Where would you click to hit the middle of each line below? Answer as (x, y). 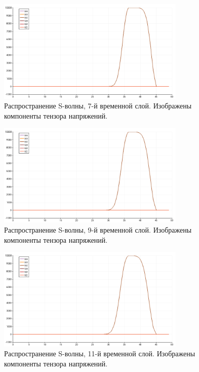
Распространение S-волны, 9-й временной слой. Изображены (98, 229)
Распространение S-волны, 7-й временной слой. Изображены (98, 106)
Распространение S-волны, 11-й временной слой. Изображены (100, 354)
